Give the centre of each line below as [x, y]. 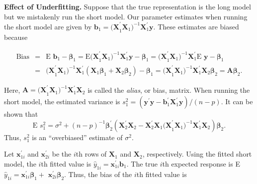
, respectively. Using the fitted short [197, 154]
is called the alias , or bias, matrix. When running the [169, 90]
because [16, 37]
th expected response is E [201, 164]
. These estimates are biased [196, 26]
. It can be [237, 101]
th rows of [91, 154]
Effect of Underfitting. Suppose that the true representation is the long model [128, 6]
